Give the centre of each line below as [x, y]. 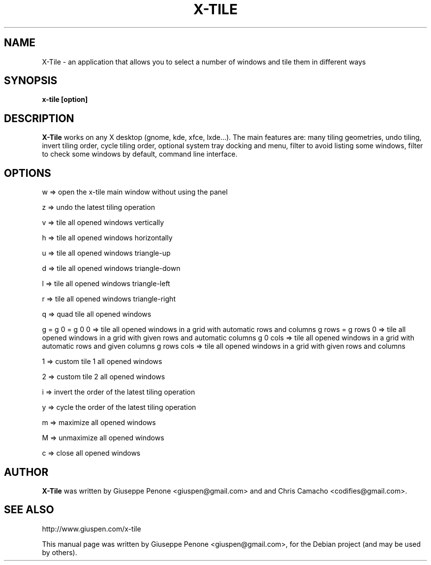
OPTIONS [28, 173]
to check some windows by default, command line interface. [140, 154]
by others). [60, 552]
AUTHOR [26, 472]
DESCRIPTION [39, 118]
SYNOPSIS [31, 81]
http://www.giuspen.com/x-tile [92, 529]
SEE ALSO [29, 510]
